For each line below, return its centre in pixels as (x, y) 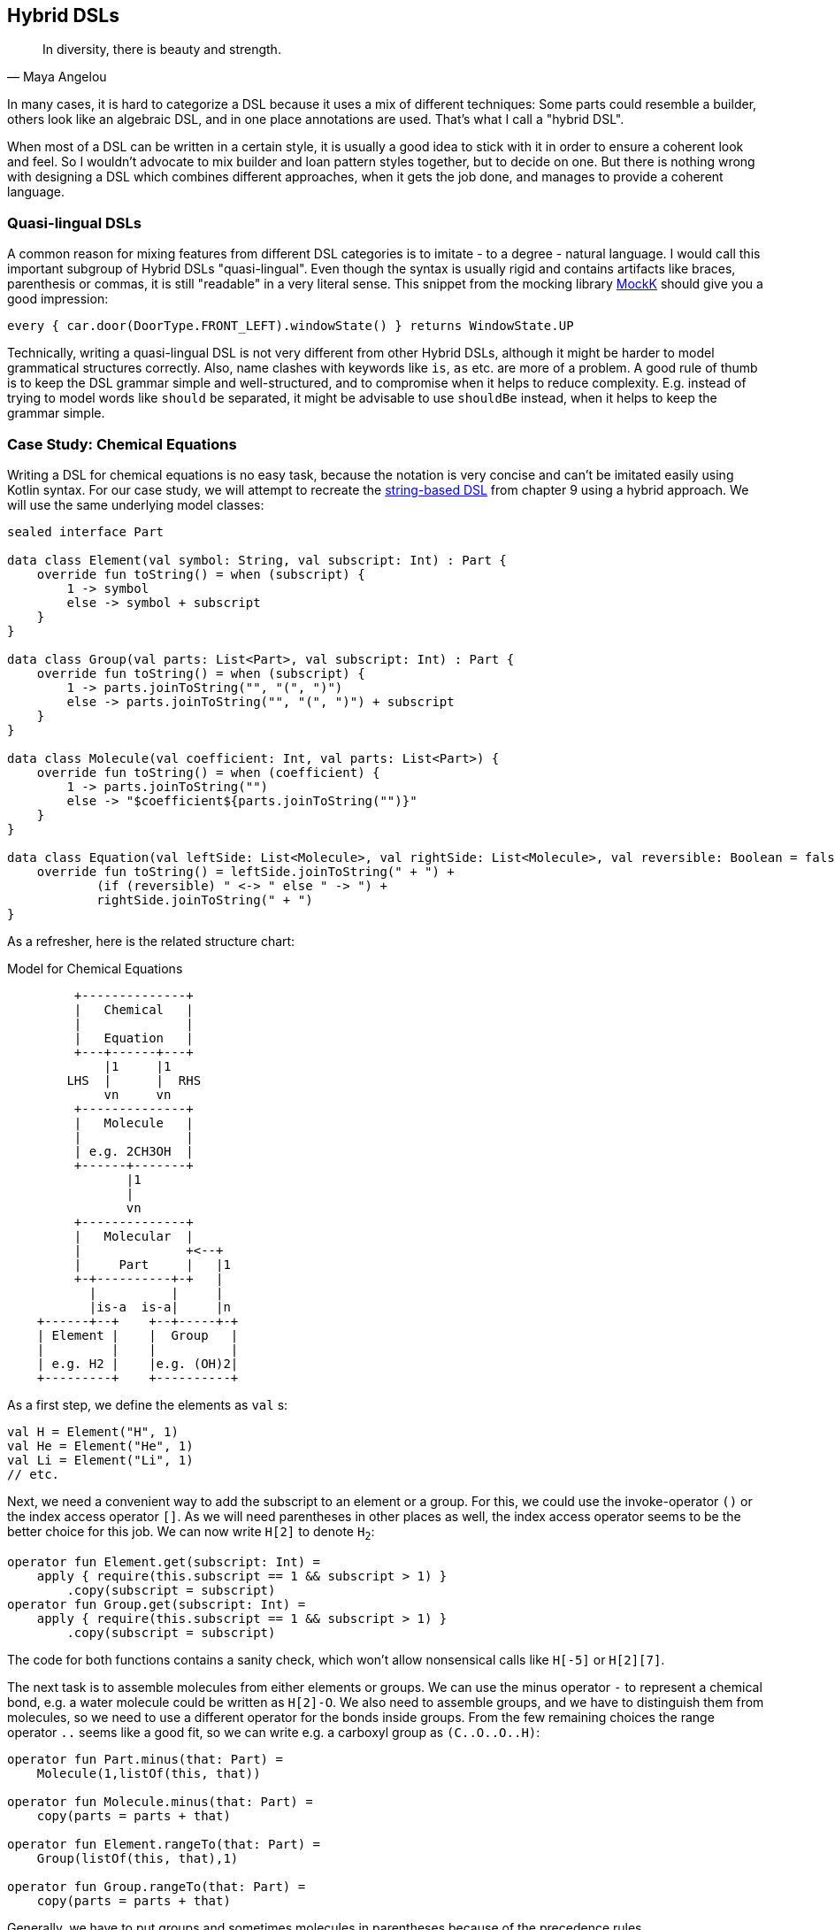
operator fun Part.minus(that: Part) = (145, 1759)
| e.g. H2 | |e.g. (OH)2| (138, 1363)
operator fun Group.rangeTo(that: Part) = (157, 1886)
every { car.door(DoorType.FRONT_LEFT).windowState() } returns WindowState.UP (291, 326)
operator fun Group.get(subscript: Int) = (157, 1604)
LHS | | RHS (134, 1080)
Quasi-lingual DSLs (74, 223)
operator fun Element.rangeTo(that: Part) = (164, 1844)
